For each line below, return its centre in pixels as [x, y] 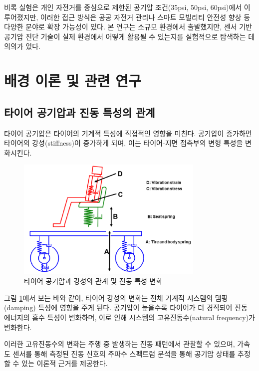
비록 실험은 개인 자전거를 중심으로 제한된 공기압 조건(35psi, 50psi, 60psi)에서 [123, 7]
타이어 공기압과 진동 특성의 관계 [80, 112]
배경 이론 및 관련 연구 [73, 81]
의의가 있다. [22, 46]
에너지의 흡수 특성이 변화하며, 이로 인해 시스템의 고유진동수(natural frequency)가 [130, 317]
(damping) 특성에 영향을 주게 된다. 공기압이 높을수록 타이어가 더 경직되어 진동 [126, 307]
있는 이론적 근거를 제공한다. [65, 363]
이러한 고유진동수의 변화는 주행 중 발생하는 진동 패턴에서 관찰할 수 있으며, [120, 344]
